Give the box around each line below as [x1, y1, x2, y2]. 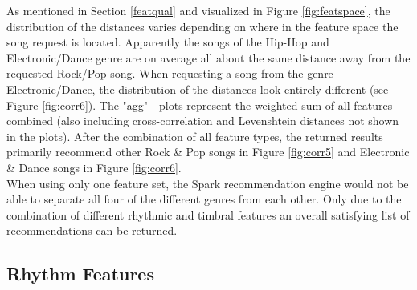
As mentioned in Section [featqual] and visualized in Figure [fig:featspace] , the [6, 2, 390, 18]
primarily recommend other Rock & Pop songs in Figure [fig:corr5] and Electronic [6, 143, 410, 160]
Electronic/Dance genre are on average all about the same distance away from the [6, 49, 411, 66]
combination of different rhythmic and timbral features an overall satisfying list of [6, 206, 410, 223]
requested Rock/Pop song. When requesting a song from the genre [6, 65, 333, 82]
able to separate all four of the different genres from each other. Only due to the [6, 191, 402, 207]
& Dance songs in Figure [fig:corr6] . [6, 159, 182, 175]
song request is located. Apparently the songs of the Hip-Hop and [6, 34, 329, 50]
